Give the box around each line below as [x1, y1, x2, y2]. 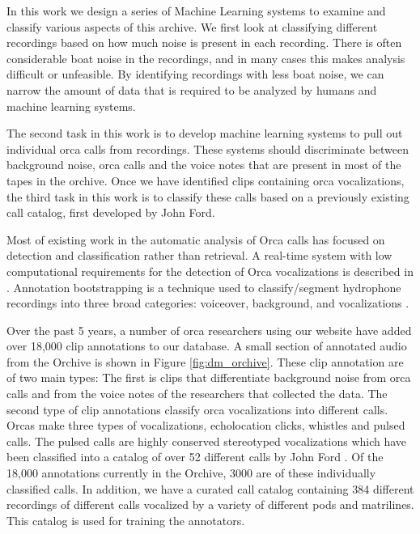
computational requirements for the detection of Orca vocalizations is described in [6, 262, 414, 279]
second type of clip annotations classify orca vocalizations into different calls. [6, 400, 388, 417]
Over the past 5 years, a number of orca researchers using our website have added [6, 321, 412, 338]
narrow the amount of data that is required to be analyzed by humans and [6, 81, 377, 98]
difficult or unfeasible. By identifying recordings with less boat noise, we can [6, 66, 384, 83]
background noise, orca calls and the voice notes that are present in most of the [6, 156, 401, 173]
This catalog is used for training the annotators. [6, 511, 245, 528]
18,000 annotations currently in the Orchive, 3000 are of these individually [6, 464, 376, 481]
